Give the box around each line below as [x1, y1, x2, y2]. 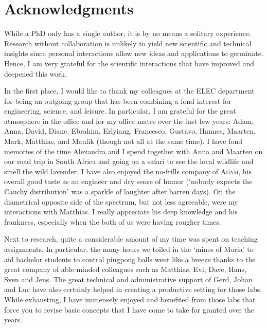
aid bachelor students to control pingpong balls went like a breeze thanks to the [4, 253, 256, 264]
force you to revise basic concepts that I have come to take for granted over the [4, 304, 255, 315]
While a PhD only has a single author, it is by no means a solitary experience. [4, 28, 252, 39]
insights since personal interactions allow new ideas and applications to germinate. [4, 48, 263, 59]
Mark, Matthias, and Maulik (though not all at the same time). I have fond [4, 136, 243, 147]
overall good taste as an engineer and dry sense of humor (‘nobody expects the [4, 176, 253, 187]
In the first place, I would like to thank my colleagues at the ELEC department [4, 85, 255, 96]
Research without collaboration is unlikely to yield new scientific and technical [4, 38, 252, 48]
